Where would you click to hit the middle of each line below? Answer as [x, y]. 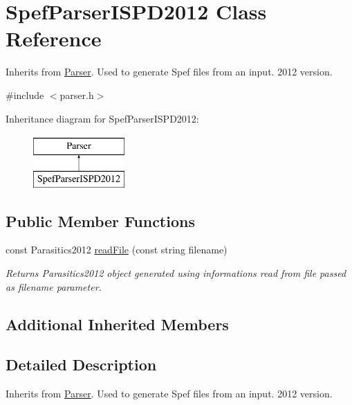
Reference [54, 38]
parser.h [77, 94]
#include [25, 94]
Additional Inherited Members [117, 324]
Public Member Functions [100, 220]
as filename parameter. [54, 286]
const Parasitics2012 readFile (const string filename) [117, 250]
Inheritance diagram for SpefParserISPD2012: [102, 118]
